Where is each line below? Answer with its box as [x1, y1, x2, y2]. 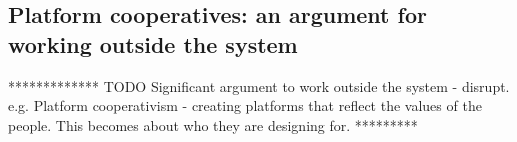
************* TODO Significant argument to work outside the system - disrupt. [8, 75, 510, 96]
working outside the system [8, 28, 298, 59]
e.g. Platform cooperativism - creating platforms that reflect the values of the [8, 95, 482, 116]
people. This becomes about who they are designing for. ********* [8, 114, 418, 135]
